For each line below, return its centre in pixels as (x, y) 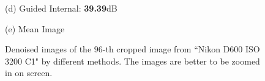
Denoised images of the (48, 49)
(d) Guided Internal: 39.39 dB (61, 8)
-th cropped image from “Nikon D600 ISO (181, 49)
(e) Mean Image (35, 28)
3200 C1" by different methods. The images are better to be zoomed (132, 61)
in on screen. (29, 73)
